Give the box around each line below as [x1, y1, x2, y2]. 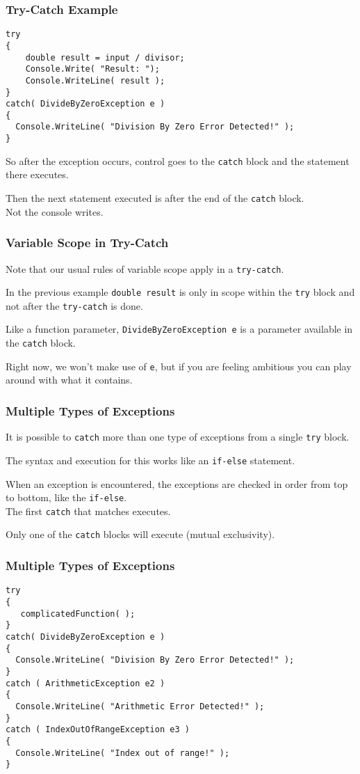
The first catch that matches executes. [6, 503, 171, 518]
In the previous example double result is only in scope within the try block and [6, 285, 355, 299]
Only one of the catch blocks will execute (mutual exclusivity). [6, 527, 275, 542]
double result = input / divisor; [25, 52, 185, 63]
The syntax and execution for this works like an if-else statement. [6, 452, 295, 467]
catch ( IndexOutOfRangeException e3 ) [6, 725, 190, 735]
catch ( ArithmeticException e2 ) [6, 678, 165, 688]
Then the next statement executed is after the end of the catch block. [6, 191, 304, 205]
